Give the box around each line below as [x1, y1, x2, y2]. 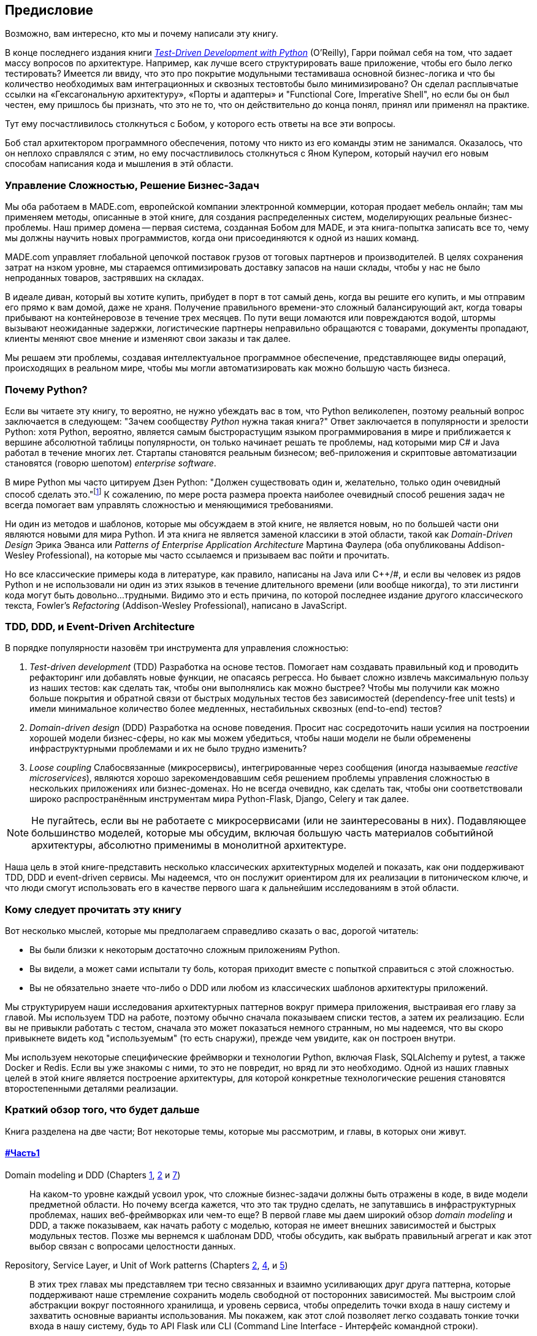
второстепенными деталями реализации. [5, 1083, 178, 1094]
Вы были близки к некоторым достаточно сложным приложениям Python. [29, 944, 340, 956]
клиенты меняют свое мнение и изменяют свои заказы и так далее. [5, 333, 291, 344]
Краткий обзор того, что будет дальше [5, 1103, 200, 1116]
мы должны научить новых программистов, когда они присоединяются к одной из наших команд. [5, 233, 419, 244]
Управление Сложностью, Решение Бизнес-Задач [5, 179, 259, 191]
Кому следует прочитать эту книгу [5, 903, 182, 916]
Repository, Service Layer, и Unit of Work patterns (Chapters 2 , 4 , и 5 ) [5, 1260, 288, 1271]
